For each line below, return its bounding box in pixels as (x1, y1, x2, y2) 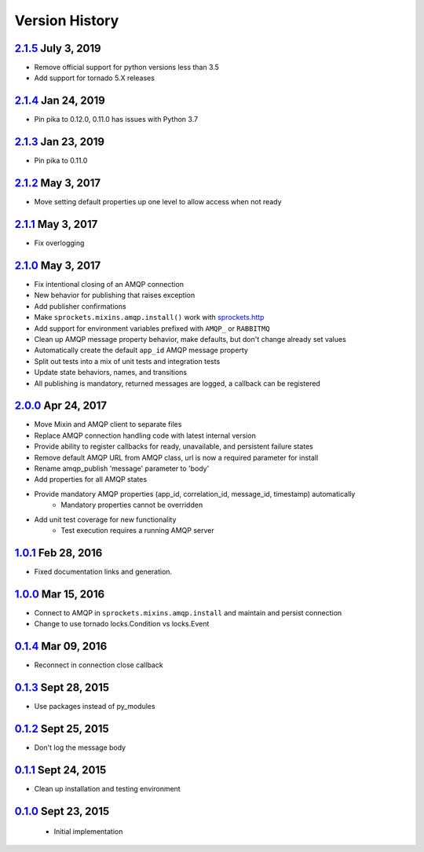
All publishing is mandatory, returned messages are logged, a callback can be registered (34, 378, 321, 388)
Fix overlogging (34, 238, 85, 248)
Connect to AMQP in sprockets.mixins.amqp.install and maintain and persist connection (34, 608, 342, 617)
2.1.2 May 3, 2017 (14, 177, 101, 190)
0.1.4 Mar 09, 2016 (14, 639, 108, 652)
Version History (14, 12, 119, 29)
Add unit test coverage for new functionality (34, 515, 177, 524)
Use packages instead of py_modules (34, 701, 156, 711)
